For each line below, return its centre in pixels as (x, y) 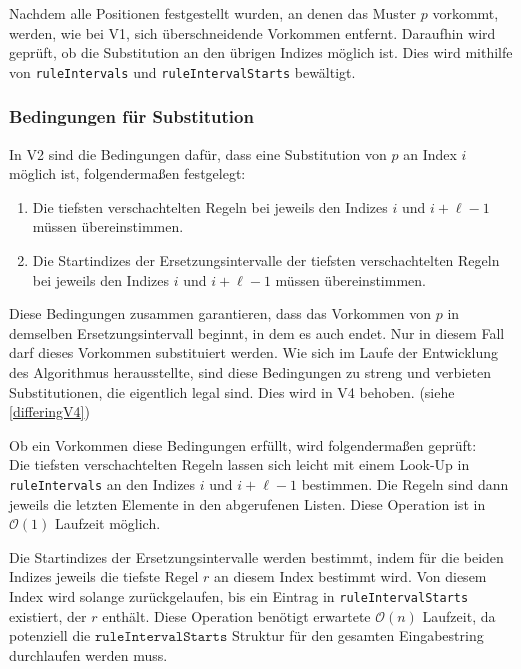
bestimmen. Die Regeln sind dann (405, 483)
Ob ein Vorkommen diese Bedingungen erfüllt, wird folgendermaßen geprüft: (243, 444)
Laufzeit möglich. (107, 523)
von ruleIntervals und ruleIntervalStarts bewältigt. (182, 71)
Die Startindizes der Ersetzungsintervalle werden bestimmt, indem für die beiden (256, 556)
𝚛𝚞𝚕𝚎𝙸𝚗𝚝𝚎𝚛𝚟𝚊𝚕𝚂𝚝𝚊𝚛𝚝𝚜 (161, 637)
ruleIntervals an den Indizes (102, 483)
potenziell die (50, 635)
